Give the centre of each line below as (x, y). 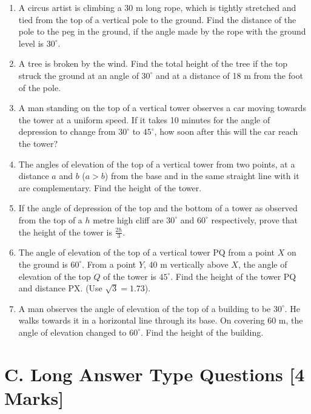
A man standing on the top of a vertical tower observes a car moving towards (162, 108)
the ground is (43, 264)
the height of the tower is (65, 232)
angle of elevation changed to (72, 332)
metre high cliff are (128, 219)
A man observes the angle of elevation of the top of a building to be (145, 308)
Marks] (34, 397)
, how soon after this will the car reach (226, 131)
